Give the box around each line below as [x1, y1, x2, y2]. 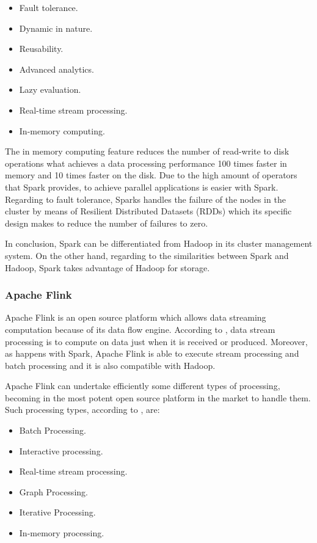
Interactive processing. [19, 444, 103, 457]
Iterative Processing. [19, 506, 96, 519]
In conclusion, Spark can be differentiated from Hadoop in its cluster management [5, 237, 313, 250]
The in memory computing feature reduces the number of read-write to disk [5, 145, 290, 158]
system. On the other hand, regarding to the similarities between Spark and [5, 249, 289, 261]
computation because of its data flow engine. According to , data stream [5, 323, 275, 335]
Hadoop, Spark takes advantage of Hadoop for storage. [5, 261, 210, 274]
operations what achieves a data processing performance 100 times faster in [5, 156, 287, 169]
